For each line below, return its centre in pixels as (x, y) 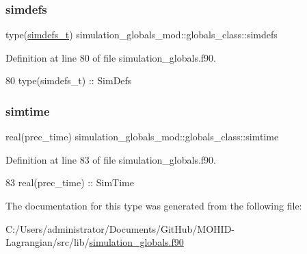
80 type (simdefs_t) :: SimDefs (69, 80)
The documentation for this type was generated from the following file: (154, 205)
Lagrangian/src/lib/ (48, 242)
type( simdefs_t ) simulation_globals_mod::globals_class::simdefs (142, 35)
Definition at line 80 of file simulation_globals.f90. (111, 57)
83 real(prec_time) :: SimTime (70, 182)
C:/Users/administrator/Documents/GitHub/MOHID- (120, 228)
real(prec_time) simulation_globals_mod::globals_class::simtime (142, 137)
